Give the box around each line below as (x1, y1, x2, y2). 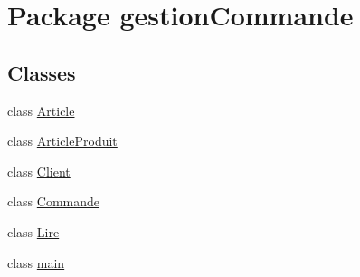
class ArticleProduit (7, 131, 118, 150)
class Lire (7, 222, 60, 241)
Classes (7, 58, 76, 86)
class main (7, 253, 65, 272)
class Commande (7, 192, 100, 211)
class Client (7, 161, 71, 180)
